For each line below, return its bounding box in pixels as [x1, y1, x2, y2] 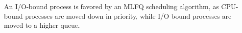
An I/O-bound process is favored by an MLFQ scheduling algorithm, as [4, 1, 219, 11]
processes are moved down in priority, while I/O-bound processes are [25, 11, 232, 21]
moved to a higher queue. [4, 20, 80, 30]
